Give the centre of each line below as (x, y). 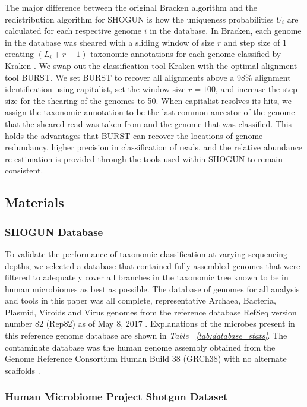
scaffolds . (23, 370)
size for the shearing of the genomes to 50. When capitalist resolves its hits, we (148, 100)
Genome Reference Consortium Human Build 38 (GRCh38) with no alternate (146, 359)
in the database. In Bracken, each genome (226, 31)
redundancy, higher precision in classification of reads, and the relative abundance (154, 147)
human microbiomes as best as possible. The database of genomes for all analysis (152, 288)
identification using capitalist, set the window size (95, 89)
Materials (34, 202)
